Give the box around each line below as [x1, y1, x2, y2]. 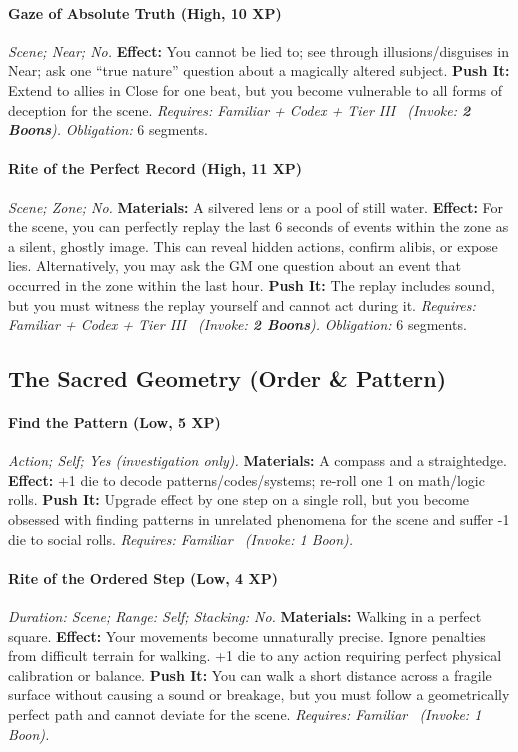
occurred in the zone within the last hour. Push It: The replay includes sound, [8, 274, 495, 295]
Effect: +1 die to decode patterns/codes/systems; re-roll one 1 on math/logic [8, 469, 485, 490]
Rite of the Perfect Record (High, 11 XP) [8, 158, 303, 179]
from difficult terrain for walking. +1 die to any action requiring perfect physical [8, 645, 502, 666]
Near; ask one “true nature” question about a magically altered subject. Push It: [8, 60, 510, 81]
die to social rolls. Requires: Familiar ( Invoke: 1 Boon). [8, 528, 354, 549]
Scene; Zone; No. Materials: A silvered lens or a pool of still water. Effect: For [8, 196, 504, 217]
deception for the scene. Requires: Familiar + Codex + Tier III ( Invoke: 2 [8, 99, 471, 120]
